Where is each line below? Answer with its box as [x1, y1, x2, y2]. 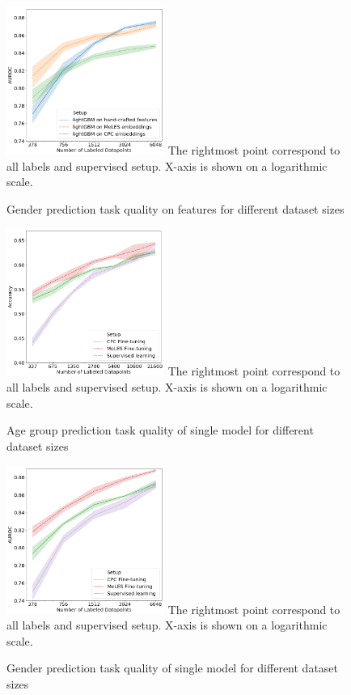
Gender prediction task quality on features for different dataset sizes [6, 200, 345, 217]
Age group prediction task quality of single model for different [6, 422, 314, 439]
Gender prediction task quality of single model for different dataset [6, 659, 339, 676]
